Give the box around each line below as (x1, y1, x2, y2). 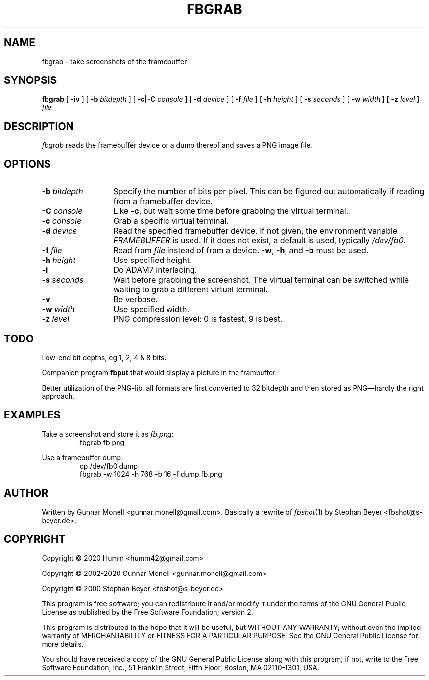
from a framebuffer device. (113, 196, 213, 207)
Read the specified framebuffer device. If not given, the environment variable (113, 226, 398, 236)
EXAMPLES (4, 409, 61, 421)
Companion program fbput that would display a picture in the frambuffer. (42, 368, 277, 377)
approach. (42, 392, 75, 400)
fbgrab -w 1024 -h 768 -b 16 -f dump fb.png (79, 470, 222, 478)
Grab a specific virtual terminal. (113, 216, 229, 226)
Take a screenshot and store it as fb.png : (42, 429, 174, 438)
